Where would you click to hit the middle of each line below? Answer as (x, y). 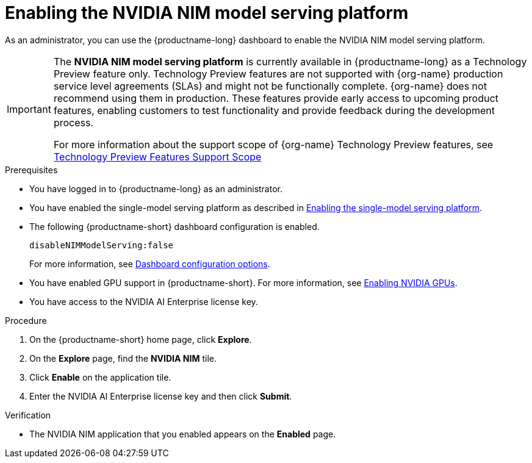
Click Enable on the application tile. (100, 377)
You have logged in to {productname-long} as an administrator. (156, 188)
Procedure (26, 320)
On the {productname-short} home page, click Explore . (141, 339)
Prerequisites (31, 170)
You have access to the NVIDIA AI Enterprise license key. (144, 301)
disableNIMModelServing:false (102, 245)
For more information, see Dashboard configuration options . (150, 264)
